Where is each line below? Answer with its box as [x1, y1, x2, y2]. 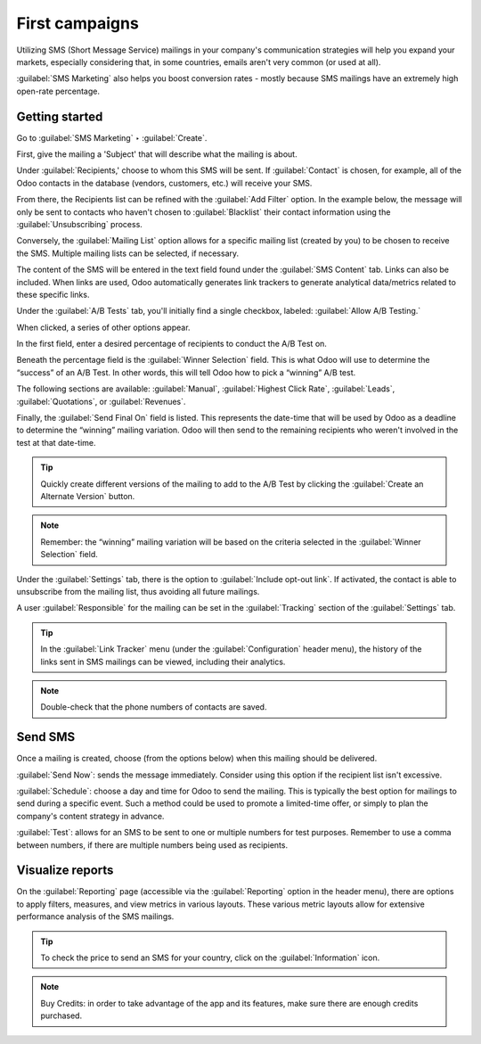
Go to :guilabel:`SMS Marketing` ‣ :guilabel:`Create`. [16, 132, 208, 143]
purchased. [40, 1010, 83, 1021]
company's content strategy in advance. [16, 810, 165, 821]
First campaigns [16, 13, 140, 33]
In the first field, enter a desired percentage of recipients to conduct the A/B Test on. [16, 339, 327, 349]
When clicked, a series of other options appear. [16, 322, 191, 333]
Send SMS [16, 729, 76, 744]
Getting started [16, 109, 103, 124]
